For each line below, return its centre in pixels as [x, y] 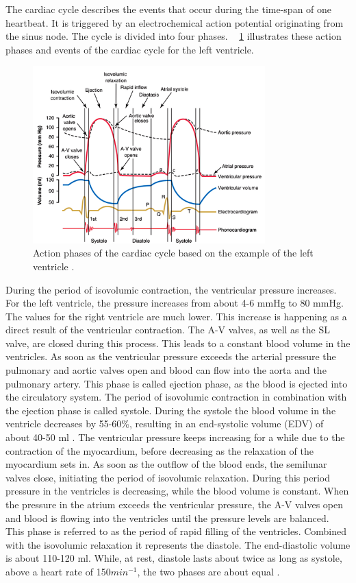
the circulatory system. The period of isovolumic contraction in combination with [176, 397]
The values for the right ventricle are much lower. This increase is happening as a [176, 316]
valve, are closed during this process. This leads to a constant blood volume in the [178, 343]
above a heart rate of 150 [58, 571]
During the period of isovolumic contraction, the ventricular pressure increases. [171, 289]
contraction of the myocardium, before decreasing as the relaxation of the [160, 450]
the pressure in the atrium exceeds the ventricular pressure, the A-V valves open [175, 504]
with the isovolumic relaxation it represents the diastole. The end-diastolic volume [178, 544]
